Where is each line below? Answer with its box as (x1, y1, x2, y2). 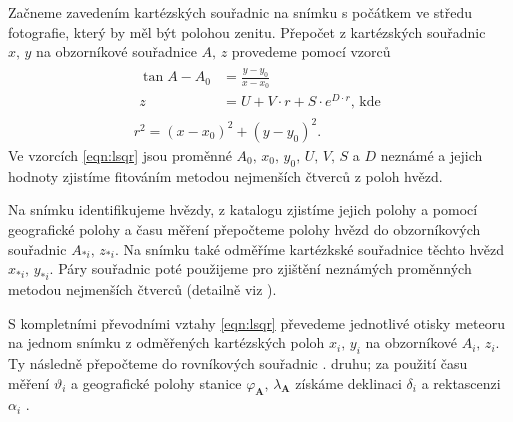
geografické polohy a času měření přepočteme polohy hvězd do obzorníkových (8, 218, 481, 239)
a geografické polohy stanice (71, 372, 242, 393)
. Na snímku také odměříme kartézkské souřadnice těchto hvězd (114, 238, 505, 259)
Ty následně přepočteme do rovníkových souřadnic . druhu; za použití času (8, 352, 468, 373)
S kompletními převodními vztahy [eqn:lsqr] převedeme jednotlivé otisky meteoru (8, 312, 505, 333)
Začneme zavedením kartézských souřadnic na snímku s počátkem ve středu (8, 2, 473, 22)
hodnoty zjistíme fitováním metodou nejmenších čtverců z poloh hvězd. (8, 165, 443, 186)
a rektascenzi (421, 372, 501, 393)
